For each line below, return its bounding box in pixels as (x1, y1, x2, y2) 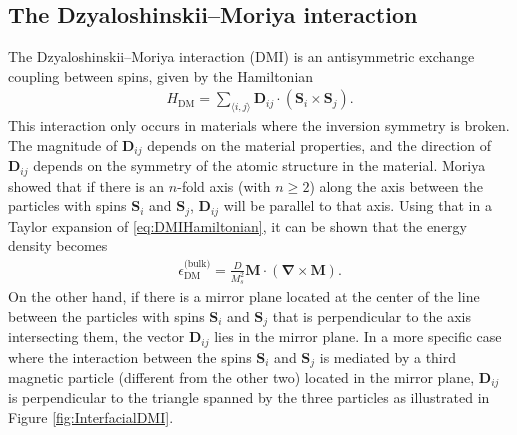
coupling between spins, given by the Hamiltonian (8, 65, 314, 86)
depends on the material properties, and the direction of (147, 134, 491, 155)
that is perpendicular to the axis (272, 305, 471, 326)
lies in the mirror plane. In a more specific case (214, 326, 502, 347)
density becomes (8, 235, 108, 256)
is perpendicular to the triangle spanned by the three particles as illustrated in (8, 387, 490, 408)
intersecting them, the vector (8, 326, 185, 347)
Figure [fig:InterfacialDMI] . (8, 407, 174, 428)
